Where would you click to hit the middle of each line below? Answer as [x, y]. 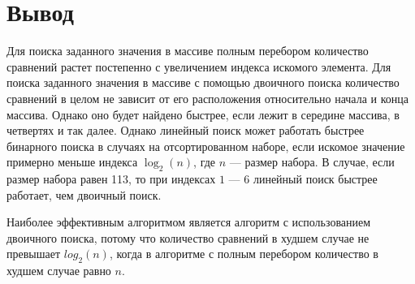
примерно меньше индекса [72, 162]
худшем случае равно [59, 271]
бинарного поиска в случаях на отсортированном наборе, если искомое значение [206, 146]
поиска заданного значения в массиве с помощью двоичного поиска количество [203, 82]
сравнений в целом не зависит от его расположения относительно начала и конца [207, 98]
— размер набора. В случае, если [312, 162]
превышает [34, 254]
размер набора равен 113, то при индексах [111, 179]
